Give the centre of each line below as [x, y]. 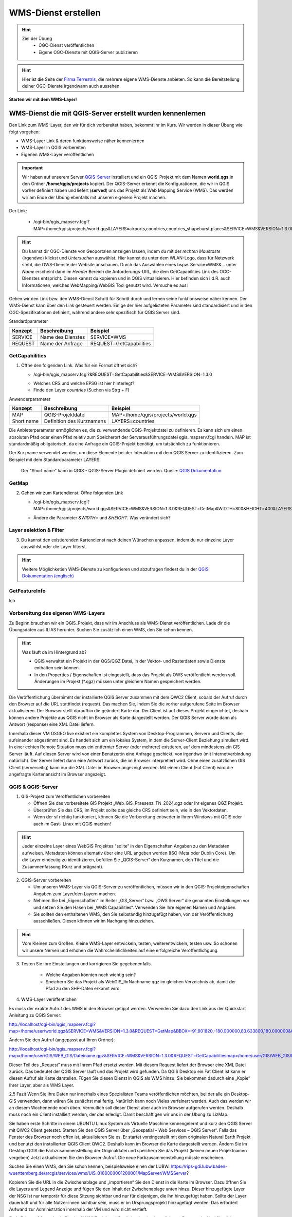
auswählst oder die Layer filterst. [54, 547]
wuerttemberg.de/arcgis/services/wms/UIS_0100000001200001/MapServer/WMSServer [98, 1173]
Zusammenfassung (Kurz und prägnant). [63, 867]
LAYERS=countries [133, 421]
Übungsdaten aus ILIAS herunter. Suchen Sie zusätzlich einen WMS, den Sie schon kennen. [101, 629]
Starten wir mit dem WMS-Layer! [43, 99]
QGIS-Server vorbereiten [46, 880]
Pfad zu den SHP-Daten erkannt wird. [83, 989]
